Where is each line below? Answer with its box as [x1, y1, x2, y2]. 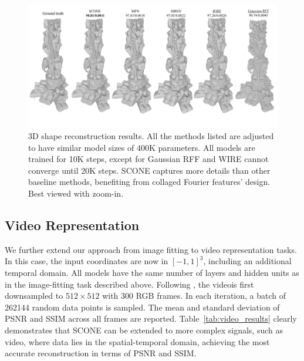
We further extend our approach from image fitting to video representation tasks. [5, 243, 297, 255]
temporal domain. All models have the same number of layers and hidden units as [5, 266, 299, 279]
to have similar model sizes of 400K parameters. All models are [28, 141, 255, 153]
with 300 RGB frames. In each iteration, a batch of [102, 289, 286, 302]
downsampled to [5, 289, 63, 302]
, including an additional [203, 255, 292, 267]
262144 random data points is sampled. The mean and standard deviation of [5, 301, 280, 313]
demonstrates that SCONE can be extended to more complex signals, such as [5, 324, 283, 336]
